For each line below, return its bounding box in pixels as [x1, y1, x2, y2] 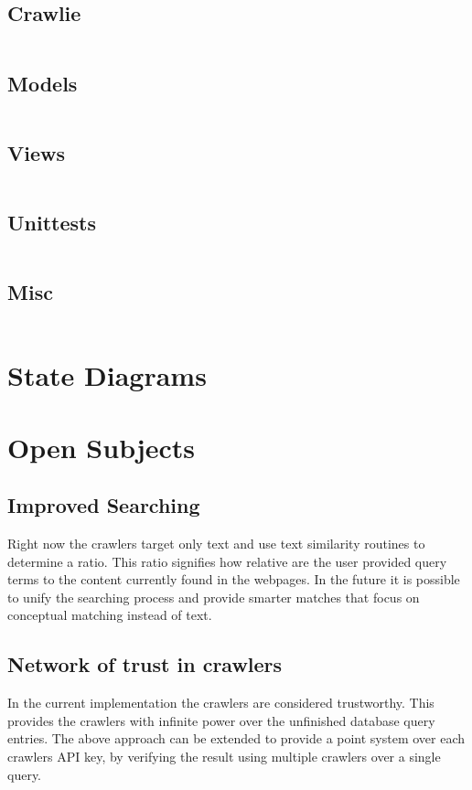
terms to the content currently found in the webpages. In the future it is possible [7, 570, 460, 589]
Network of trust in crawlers [7, 650, 283, 678]
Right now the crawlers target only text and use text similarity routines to [7, 533, 425, 552]
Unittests [7, 208, 96, 236]
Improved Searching [7, 491, 200, 519]
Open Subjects [7, 428, 196, 465]
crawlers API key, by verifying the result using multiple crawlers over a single [7, 746, 441, 765]
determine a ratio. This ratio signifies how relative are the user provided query [7, 551, 447, 571]
